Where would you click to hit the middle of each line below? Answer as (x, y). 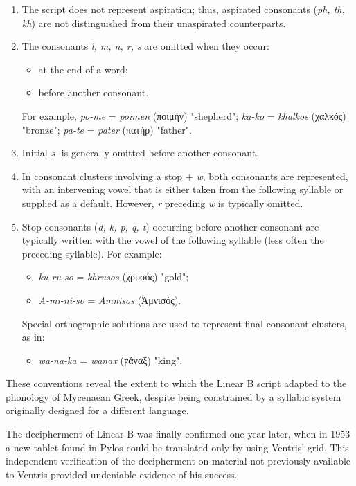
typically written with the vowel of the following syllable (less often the (173, 240)
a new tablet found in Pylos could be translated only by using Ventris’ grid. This (177, 447)
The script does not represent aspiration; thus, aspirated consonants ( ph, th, (183, 9)
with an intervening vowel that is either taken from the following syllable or (183, 189)
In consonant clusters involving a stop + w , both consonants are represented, (185, 175)
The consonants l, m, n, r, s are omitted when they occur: (145, 46)
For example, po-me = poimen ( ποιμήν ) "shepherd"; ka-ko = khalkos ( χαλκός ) (184, 115)
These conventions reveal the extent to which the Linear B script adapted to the (176, 383)
